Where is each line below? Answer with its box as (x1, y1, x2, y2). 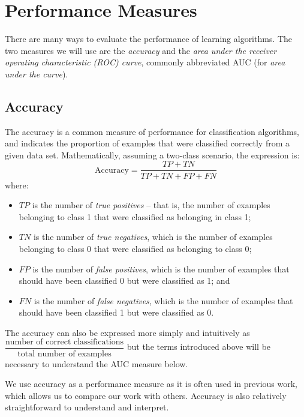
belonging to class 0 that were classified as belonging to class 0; (19, 242, 252, 254)
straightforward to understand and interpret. (5, 401, 169, 413)
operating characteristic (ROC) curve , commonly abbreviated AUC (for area (5, 56, 285, 68)
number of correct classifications (5, 338, 124, 347)
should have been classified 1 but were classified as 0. (19, 306, 214, 319)
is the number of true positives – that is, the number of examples (32, 199, 270, 211)
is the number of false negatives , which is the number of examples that (34, 294, 293, 307)
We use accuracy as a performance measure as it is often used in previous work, (5, 377, 297, 390)
